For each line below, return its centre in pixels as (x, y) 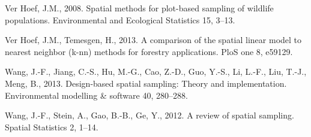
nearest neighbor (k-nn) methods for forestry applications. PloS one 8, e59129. (149, 51)
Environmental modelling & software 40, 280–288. (96, 95)
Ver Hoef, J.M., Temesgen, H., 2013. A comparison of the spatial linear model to (153, 40)
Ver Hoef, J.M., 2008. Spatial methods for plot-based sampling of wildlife (139, 8)
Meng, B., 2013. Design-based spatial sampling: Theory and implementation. (146, 83)
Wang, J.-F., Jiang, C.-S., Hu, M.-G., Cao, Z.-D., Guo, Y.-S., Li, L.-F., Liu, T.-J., (156, 71)
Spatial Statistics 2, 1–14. (52, 127)
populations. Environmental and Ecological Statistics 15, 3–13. (120, 19)
